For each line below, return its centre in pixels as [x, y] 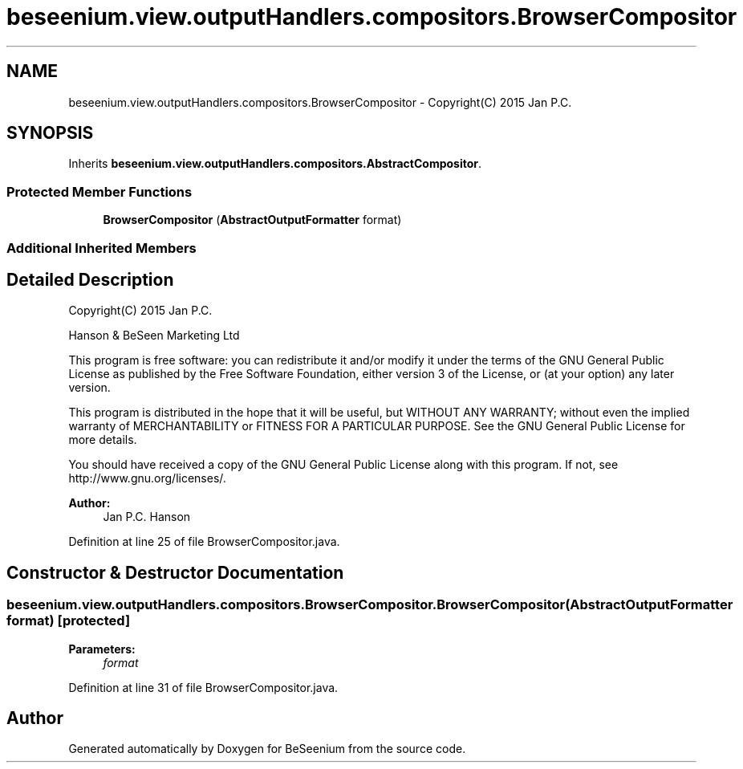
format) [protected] [69, 621]
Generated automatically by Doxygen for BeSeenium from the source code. [267, 749]
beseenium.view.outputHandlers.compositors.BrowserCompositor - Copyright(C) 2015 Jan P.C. [320, 102]
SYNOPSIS [50, 133]
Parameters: [102, 649]
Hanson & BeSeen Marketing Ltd [154, 336]
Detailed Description [90, 279]
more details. [103, 440]
